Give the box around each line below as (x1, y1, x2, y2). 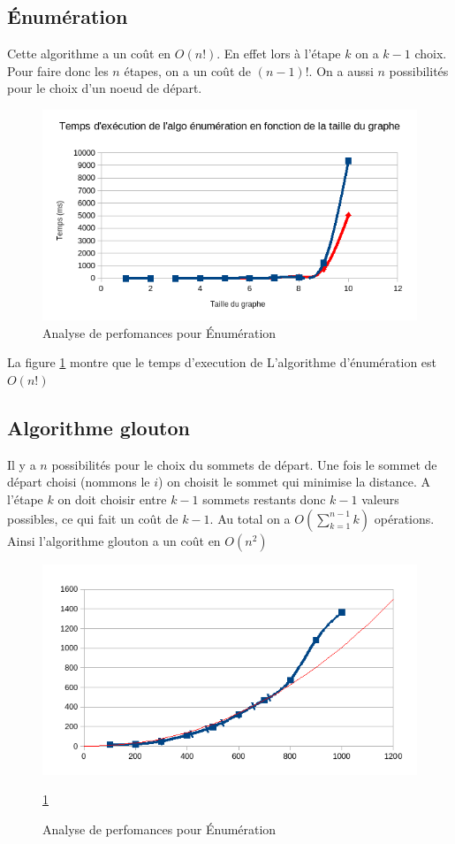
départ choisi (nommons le (7, 472, 150, 491)
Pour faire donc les (7, 61, 109, 80)
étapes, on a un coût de (124, 61, 251, 80)
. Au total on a (209, 509, 291, 527)
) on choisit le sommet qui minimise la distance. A (158, 472, 430, 491)
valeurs (361, 490, 399, 509)
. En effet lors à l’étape (216, 44, 341, 63)
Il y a (7, 455, 36, 473)
